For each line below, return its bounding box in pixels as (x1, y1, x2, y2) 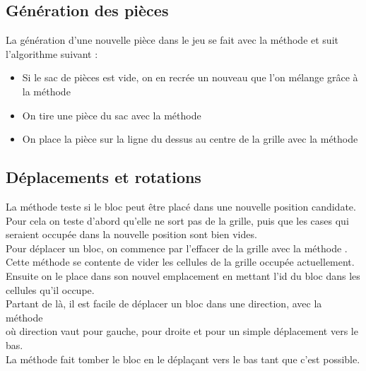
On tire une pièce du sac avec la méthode (22, 107, 201, 122)
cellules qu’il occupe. (6, 282, 95, 297)
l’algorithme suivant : (6, 46, 98, 61)
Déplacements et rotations (6, 166, 201, 188)
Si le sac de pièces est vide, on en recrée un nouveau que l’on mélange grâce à (22, 70, 358, 85)
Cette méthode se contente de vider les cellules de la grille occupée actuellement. (6, 254, 355, 269)
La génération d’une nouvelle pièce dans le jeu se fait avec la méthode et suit (6, 33, 338, 47)
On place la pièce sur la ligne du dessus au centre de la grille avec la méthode (22, 131, 358, 146)
